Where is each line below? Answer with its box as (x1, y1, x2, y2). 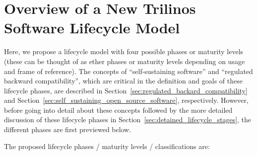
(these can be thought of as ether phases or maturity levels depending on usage (4, 56, 245, 66)
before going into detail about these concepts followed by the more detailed (4, 104, 233, 115)
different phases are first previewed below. (4, 124, 131, 135)
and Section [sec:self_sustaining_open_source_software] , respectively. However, (4, 95, 249, 105)
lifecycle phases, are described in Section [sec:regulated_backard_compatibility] (4, 85, 248, 95)
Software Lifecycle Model (4, 17, 180, 38)
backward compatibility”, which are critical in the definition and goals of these (4, 76, 243, 86)
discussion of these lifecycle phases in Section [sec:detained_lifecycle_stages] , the (4, 114, 252, 125)
